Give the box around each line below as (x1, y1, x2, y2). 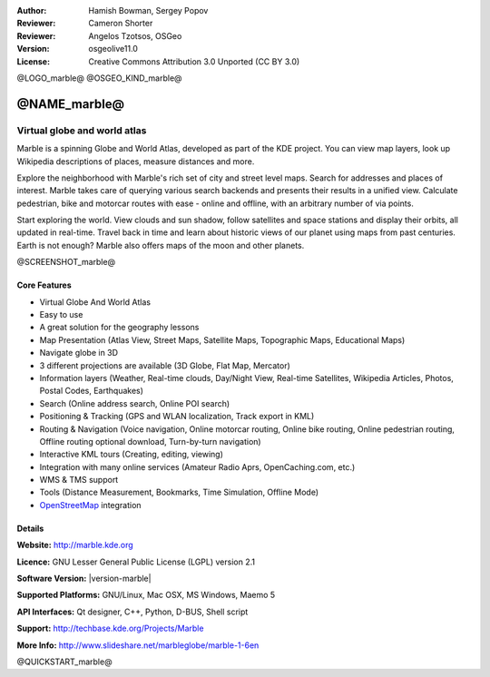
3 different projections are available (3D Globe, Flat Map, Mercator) (39, 359, 290, 371)
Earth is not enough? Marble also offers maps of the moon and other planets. (16, 240, 305, 250)
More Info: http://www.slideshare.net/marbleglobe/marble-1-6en (16, 640, 260, 651)
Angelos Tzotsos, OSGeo (88, 30, 182, 41)
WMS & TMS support (39, 475, 119, 486)
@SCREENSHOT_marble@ (16, 257, 116, 268)
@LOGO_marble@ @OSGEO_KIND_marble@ (16, 73, 182, 83)
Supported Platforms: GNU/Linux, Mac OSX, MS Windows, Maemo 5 (16, 590, 276, 601)
